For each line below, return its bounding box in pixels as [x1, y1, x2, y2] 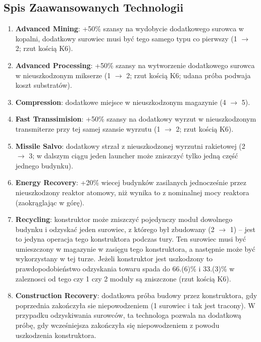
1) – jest [230, 223, 255, 234]
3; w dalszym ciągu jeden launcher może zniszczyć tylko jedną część [29, 150, 238, 161]
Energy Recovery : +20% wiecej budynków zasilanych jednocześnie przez [15, 177, 246, 188]
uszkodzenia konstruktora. [15, 329, 96, 340]
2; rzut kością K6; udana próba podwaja [126, 70, 251, 80]
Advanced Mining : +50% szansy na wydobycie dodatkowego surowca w [15, 23, 244, 34]
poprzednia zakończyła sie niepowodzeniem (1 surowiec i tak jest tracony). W [15, 300, 255, 310]
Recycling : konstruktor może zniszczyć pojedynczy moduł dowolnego [15, 214, 233, 224]
